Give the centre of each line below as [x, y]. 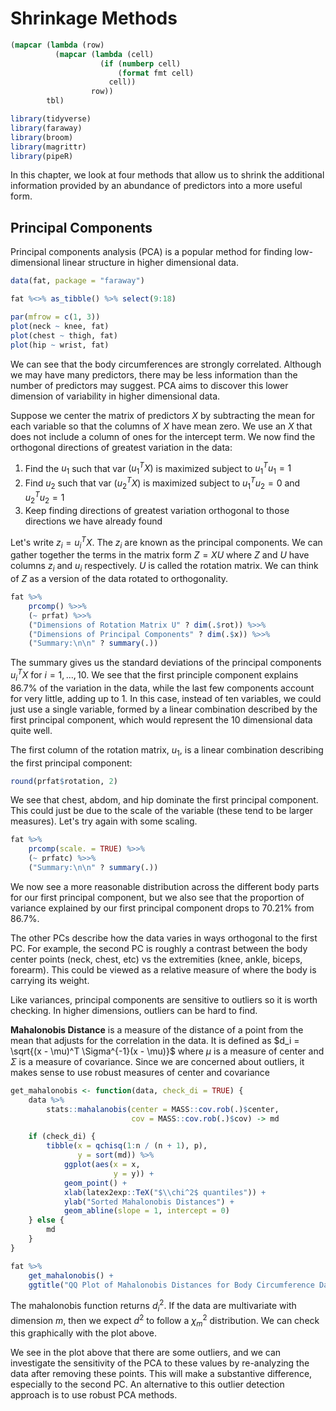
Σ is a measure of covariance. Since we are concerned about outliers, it [157, 1061]
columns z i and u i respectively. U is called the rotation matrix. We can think [164, 567]
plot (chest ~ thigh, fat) [64, 335]
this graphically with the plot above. [84, 1333]
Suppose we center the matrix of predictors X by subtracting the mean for [162, 415]
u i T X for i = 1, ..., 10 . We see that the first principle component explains [154, 675]
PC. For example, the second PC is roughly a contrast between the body [159, 948]
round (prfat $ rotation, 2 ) [64, 781]
